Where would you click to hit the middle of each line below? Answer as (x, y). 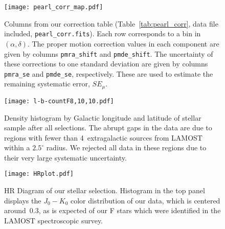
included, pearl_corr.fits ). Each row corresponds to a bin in (103, 33)
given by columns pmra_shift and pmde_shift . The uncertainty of (109, 53)
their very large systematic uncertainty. (65, 157)
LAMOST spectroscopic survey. (54, 220)
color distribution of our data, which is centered (145, 200)
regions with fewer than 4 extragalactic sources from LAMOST (103, 137)
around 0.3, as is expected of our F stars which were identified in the (112, 210)
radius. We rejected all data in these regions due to (126, 147)
